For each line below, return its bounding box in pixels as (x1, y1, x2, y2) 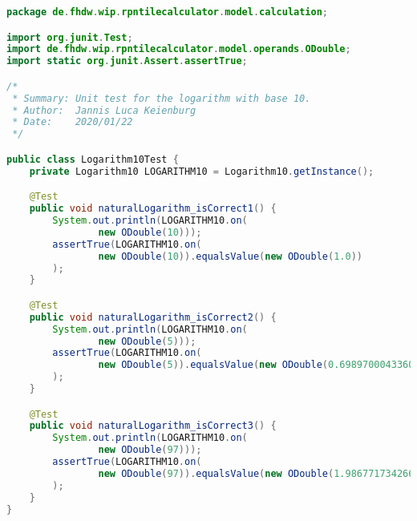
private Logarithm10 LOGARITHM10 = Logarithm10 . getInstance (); (29, 165, 374, 177)
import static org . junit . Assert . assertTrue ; (6, 55, 248, 67)
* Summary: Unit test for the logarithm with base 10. (12, 92, 311, 104)
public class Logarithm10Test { (6, 153, 179, 165)
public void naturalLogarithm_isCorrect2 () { (29, 311, 277, 323)
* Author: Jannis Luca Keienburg (12, 104, 196, 116)
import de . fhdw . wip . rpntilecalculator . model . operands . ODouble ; (6, 43, 351, 55)
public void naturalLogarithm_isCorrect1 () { (29, 203, 277, 215)
